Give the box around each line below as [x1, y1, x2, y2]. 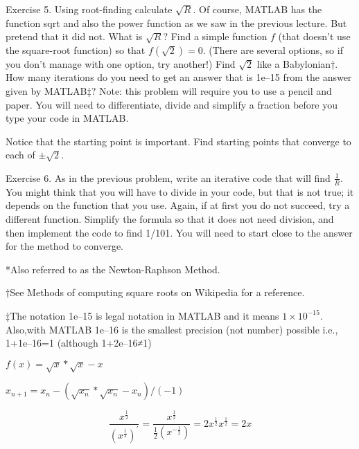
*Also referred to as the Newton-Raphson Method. [6, 262, 220, 276]
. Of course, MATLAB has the [193, 2, 322, 16]
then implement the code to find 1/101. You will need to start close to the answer [6, 225, 353, 239]
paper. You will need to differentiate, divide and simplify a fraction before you [6, 97, 338, 111]
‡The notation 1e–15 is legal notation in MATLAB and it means [6, 308, 279, 322]
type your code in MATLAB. [6, 111, 129, 125]
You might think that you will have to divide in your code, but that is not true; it [6, 184, 354, 199]
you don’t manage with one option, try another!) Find [6, 56, 236, 71]
